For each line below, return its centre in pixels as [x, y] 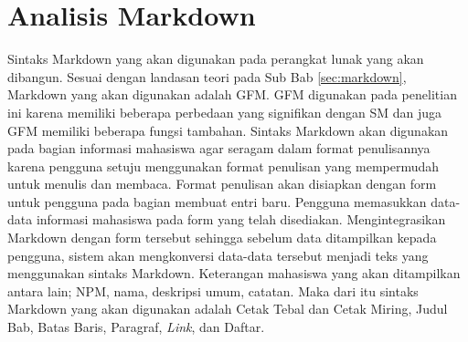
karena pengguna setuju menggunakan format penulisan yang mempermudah [223, 166]
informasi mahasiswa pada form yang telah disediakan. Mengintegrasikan [241, 219]
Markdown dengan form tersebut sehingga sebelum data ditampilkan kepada [222, 238]
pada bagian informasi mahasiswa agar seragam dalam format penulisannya [219, 148]
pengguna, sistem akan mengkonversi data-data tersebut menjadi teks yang [218, 255]
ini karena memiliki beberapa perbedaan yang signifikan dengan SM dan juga [225, 112]
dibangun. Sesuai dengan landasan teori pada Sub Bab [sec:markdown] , [207, 76]
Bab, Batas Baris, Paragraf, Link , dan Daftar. [136, 327]
